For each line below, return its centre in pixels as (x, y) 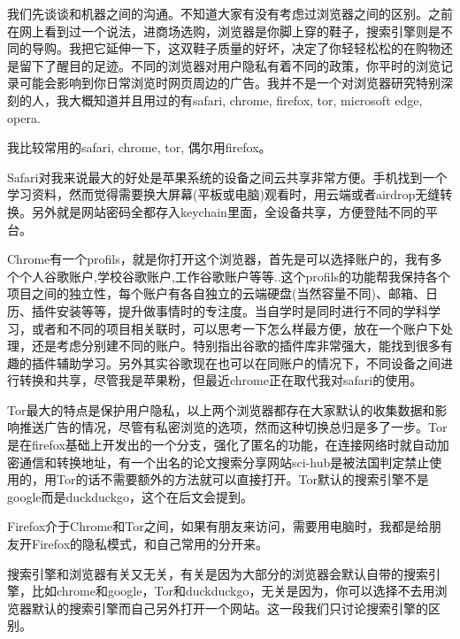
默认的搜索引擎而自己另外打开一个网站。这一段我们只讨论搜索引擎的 (230, 608)
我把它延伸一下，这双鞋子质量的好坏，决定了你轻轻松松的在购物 (254, 48)
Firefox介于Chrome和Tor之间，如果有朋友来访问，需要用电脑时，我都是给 (218, 526)
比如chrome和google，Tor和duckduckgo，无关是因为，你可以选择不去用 (233, 591)
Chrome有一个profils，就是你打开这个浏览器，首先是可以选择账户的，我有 (218, 259)
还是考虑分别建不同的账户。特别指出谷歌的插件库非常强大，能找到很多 (236, 346)
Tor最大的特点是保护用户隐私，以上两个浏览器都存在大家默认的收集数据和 (221, 409)
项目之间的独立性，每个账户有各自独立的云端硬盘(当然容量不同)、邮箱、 (216, 293)
